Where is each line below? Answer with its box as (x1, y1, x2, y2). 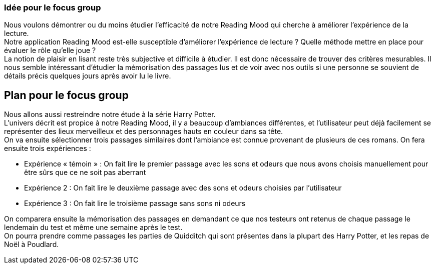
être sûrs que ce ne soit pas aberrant (24, 168, 146, 177)
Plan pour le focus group (4, 88, 129, 101)
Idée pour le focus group (4, 2, 101, 12)
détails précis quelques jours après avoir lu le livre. (4, 71, 171, 80)
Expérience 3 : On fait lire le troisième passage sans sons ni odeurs (24, 199, 246, 208)
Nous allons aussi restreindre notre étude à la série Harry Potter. (4, 110, 216, 119)
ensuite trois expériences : (4, 144, 91, 153)
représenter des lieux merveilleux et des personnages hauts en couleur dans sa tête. (4, 127, 283, 136)
